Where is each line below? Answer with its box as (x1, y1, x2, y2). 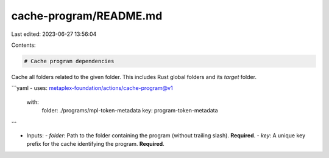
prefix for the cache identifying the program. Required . (26, 140, 164, 148)
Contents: (11, 41, 36, 49)
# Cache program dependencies (24, 58, 115, 64)
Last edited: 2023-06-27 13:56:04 (11, 30, 97, 38)
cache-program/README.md (11, 9, 163, 22)
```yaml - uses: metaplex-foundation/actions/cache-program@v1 (11, 84, 173, 92)
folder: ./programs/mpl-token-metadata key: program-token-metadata (41, 107, 219, 114)
